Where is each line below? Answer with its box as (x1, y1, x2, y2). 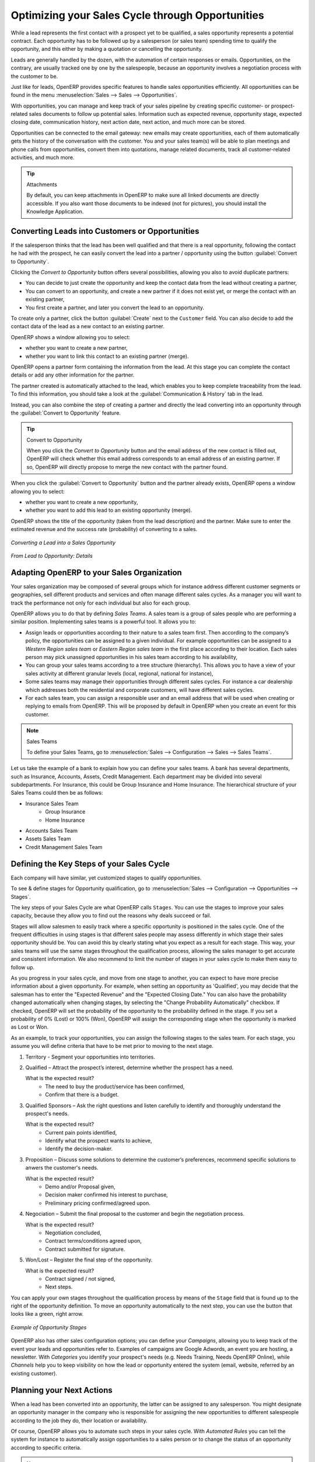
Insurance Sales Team (25, 800, 79, 807)
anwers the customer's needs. (25, 1164, 99, 1171)
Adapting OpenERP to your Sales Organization (10, 567, 182, 577)
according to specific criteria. (10, 1444, 82, 1451)
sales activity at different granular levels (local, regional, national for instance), (25, 670, 213, 677)
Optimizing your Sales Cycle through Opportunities (10, 9, 265, 22)
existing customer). (10, 1370, 58, 1377)
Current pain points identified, (45, 1129, 117, 1136)
